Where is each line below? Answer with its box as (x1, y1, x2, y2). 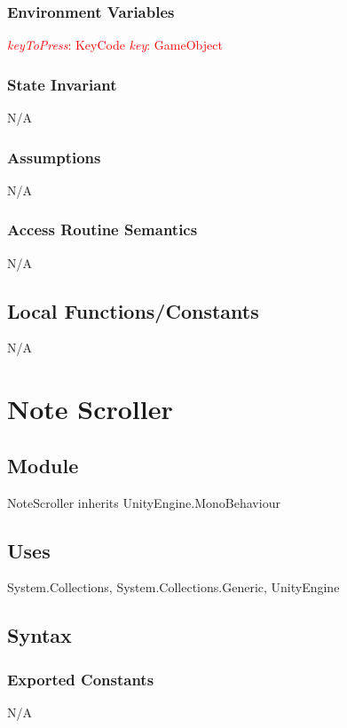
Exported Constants (7, 668, 154, 690)
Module (7, 451, 79, 479)
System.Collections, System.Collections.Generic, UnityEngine (7, 578, 340, 597)
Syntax (7, 621, 72, 649)
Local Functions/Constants (7, 297, 259, 324)
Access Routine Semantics (7, 218, 198, 241)
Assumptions (7, 146, 101, 168)
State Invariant (7, 73, 117, 95)
